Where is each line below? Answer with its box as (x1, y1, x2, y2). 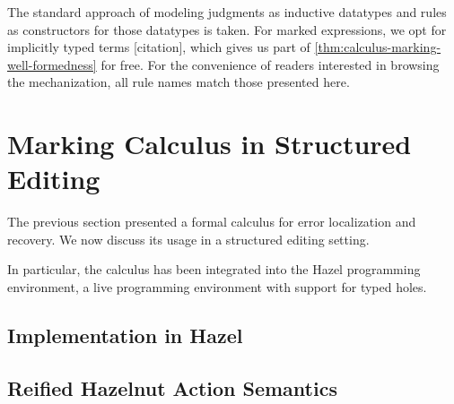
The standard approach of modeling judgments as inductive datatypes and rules (7, 3, 447, 21)
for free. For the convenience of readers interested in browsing (100, 55, 440, 73)
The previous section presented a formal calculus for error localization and (7, 212, 416, 231)
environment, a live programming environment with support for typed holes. (7, 278, 427, 297)
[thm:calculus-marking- (314, 38, 441, 56)
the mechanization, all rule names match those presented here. (7, 73, 350, 91)
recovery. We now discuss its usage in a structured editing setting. (7, 229, 370, 248)
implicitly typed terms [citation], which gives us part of (7, 38, 310, 56)
